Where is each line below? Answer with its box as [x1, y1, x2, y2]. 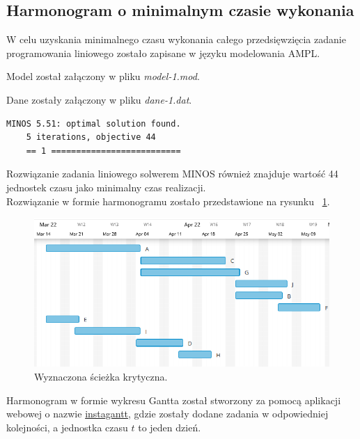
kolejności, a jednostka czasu [6, 420, 128, 434]
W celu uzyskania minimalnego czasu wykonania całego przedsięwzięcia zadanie [6, 32, 346, 47]
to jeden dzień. [138, 420, 201, 434]
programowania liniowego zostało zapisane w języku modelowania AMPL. [6, 45, 320, 60]
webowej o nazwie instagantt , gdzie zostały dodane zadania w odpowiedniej [6, 406, 329, 421]
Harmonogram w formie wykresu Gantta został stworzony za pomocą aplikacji [6, 392, 341, 407]
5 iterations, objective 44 [26, 132, 156, 143]
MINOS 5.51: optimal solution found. [6, 118, 181, 129]
